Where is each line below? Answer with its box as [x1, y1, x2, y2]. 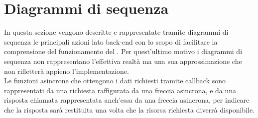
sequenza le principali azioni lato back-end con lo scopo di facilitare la [4, 36, 218, 47]
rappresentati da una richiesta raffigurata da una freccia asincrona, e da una [4, 85, 237, 95]
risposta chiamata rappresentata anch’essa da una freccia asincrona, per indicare [4, 95, 250, 105]
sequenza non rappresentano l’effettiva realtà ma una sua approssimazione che [4, 56, 242, 66]
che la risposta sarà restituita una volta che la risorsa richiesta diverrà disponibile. [4, 104, 255, 115]
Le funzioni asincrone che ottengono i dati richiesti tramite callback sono [4, 75, 226, 86]
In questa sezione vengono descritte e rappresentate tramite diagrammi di [4, 27, 229, 37]
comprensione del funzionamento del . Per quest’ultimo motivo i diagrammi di [4, 46, 243, 57]
